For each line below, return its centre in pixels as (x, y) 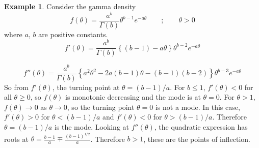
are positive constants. (73, 34)
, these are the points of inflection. (197, 139)
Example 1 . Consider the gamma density (70, 6)
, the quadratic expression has (201, 126)
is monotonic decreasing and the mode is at (133, 97)
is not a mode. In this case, (198, 107)
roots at (16, 139)
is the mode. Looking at (92, 126)
